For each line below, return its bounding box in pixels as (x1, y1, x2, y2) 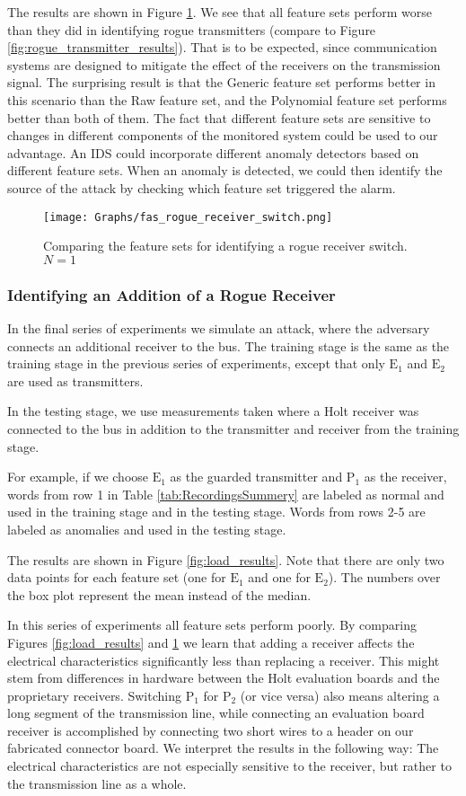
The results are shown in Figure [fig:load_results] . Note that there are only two (7, 550, 444, 569)
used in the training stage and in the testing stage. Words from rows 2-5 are (7, 502, 426, 521)
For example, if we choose (7, 467, 149, 486)
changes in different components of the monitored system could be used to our (7, 126, 438, 145)
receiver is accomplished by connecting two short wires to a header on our (7, 721, 414, 739)
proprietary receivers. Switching (7, 685, 181, 704)
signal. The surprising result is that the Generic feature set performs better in (7, 73, 435, 92)
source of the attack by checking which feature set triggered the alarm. (7, 178, 396, 197)
